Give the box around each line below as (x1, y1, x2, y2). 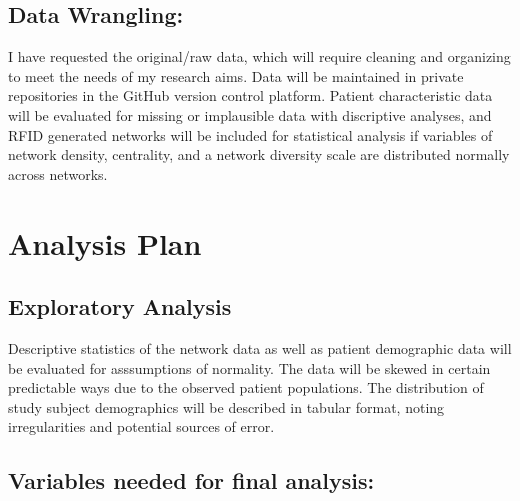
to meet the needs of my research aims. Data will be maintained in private (8, 65, 464, 86)
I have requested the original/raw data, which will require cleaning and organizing (8, 46, 511, 67)
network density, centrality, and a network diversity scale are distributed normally (8, 144, 510, 165)
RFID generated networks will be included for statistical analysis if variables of (8, 124, 493, 145)
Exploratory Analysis (8, 291, 232, 322)
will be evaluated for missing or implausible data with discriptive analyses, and (8, 104, 492, 125)
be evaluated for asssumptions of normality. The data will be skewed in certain (8, 357, 491, 378)
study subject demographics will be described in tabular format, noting (8, 396, 445, 417)
